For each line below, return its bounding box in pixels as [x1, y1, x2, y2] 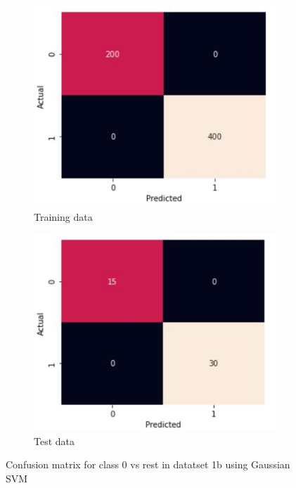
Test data [34, 433, 75, 448]
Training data [34, 209, 93, 224]
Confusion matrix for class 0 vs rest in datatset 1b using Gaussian [6, 457, 290, 472]
